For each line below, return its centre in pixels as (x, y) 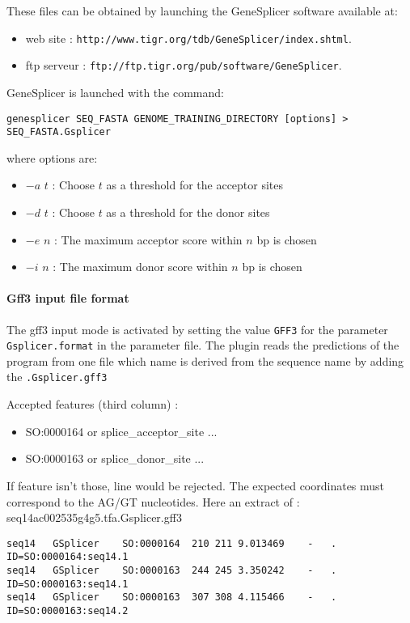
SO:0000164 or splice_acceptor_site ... (121, 431)
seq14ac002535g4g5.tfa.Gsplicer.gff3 (94, 517)
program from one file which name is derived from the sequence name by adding (205, 360)
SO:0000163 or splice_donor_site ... (115, 458)
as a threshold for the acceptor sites (195, 185)
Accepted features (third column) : (93, 404)
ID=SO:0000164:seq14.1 (68, 557)
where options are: (52, 157)
